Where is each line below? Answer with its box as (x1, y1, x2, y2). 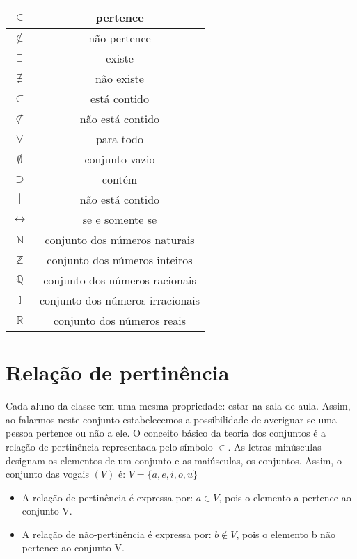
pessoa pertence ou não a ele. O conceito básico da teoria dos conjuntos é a (6, 426, 326, 440)
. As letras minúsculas (228, 439, 322, 453)
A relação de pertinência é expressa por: (22, 489, 193, 504)
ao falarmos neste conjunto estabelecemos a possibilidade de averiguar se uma (6, 412, 337, 426)
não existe (95, 70, 144, 86)
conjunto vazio (84, 151, 155, 167)
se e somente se (82, 211, 157, 227)
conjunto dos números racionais (43, 272, 196, 288)
